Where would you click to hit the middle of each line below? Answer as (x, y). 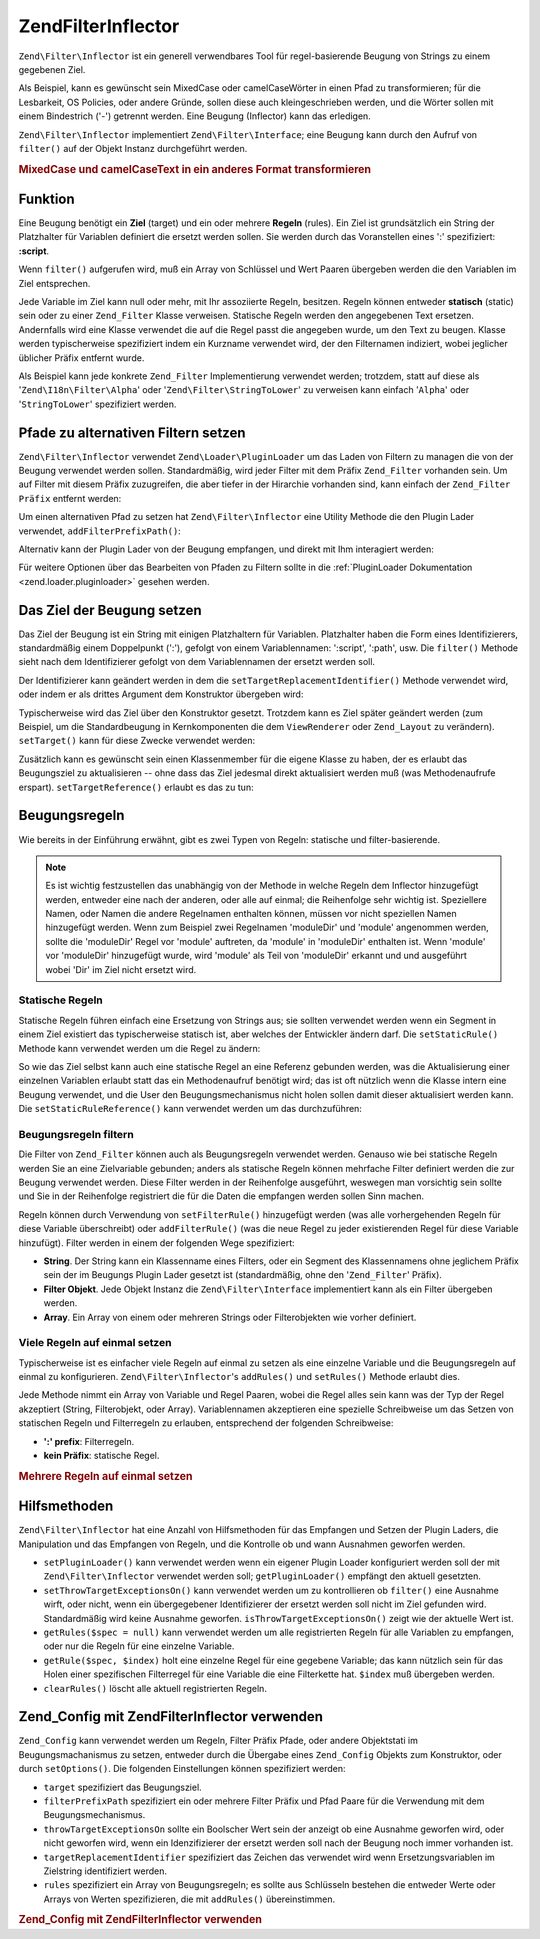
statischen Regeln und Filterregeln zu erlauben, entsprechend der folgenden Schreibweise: (206, 1423)
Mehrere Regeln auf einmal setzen (105, 1476)
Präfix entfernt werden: (70, 498)
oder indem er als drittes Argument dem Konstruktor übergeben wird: (161, 694)
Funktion (46, 198)
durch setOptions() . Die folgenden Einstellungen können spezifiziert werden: (182, 1769)
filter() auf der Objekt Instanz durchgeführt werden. (133, 148)
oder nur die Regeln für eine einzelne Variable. (139, 1646)
